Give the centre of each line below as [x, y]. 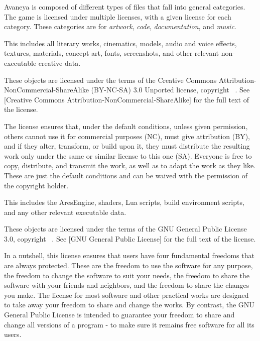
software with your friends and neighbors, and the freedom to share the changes [127, 285]
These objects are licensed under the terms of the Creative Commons [110, 80]
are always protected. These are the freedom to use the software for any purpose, [128, 265]
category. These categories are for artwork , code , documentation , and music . [120, 26]
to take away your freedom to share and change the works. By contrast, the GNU [129, 305]
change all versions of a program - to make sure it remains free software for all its [129, 324]
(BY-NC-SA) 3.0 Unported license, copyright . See [170, 90]
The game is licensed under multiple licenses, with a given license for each [118, 16]
